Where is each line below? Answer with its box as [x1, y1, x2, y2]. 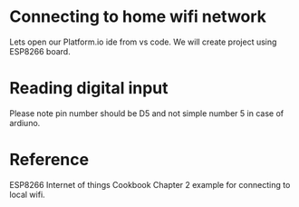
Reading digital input [9, 78, 169, 99]
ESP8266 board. [9, 45, 71, 56]
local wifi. [9, 189, 45, 200]
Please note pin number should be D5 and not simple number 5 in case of [9, 107, 284, 119]
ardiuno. [9, 117, 41, 128]
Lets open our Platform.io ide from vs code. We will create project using [9, 36, 277, 47]
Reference [9, 150, 89, 170]
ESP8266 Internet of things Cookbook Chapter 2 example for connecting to [9, 179, 291, 190]
